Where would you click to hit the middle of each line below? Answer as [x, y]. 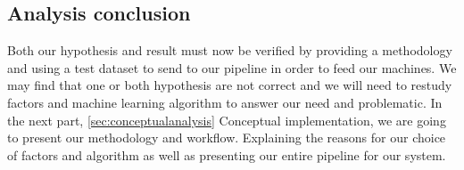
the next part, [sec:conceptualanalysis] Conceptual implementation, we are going [227, 120]
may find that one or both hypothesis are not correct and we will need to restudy [230, 85]
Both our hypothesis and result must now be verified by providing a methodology [230, 50]
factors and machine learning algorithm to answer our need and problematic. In [225, 102]
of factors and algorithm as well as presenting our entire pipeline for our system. [227, 154]
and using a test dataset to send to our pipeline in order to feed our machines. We [232, 67]
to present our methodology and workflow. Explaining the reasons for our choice [227, 138]
